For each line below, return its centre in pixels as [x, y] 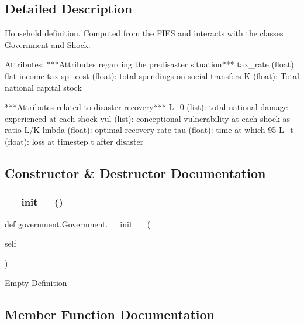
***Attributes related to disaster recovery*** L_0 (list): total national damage [146, 107]
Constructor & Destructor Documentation [135, 173]
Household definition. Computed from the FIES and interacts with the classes [144, 33]
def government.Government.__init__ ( [78, 224]
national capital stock [43, 87]
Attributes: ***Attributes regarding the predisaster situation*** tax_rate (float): [151, 64]
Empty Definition [36, 283]
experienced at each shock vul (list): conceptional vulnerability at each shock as [148, 118]
